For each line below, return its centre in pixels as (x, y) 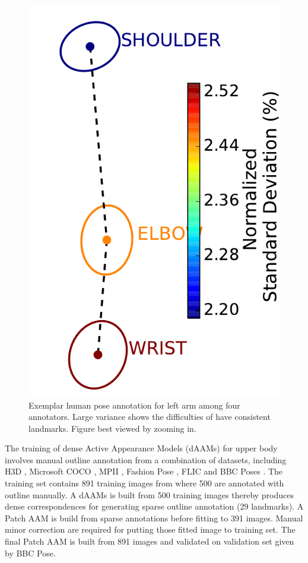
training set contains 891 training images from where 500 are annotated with (145, 483)
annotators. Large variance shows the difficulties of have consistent (150, 417)
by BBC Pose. (30, 553)
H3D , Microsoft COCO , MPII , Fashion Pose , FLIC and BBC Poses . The (144, 471)
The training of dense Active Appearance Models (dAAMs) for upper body (141, 448)
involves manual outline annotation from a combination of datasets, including (146, 459)
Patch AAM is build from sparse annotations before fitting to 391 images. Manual (154, 518)
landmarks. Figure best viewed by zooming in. (112, 428)
